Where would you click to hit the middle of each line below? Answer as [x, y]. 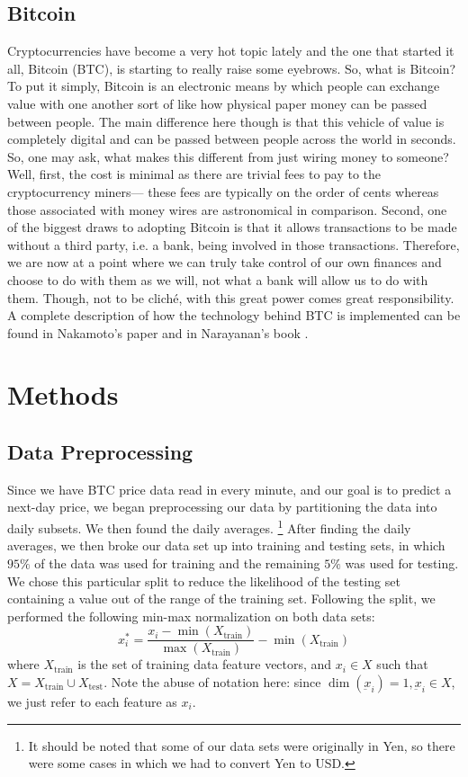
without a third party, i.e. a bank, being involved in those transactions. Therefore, [234, 244]
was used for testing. [402, 563]
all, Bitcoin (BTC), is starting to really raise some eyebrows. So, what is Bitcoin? [232, 68]
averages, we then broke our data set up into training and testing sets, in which [226, 545]
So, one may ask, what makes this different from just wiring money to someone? [228, 156]
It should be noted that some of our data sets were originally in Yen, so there [242, 745]
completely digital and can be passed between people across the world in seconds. [232, 139]
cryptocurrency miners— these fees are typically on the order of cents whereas [223, 191]
